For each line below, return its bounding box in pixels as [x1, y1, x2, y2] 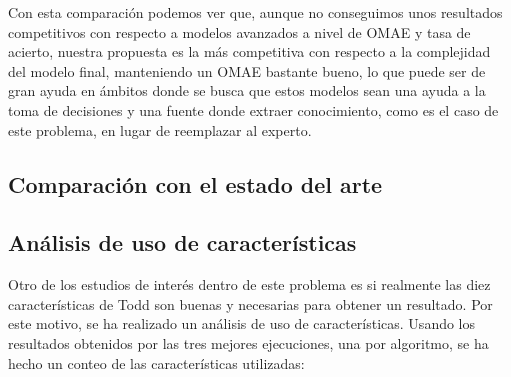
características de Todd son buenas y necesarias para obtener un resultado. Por [8, 293, 493, 314]
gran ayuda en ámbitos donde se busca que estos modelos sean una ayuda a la [8, 80, 486, 101]
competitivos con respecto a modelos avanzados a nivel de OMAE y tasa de [8, 21, 471, 42]
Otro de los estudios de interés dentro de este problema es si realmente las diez [8, 274, 491, 295]
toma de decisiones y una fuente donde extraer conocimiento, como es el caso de [8, 99, 499, 120]
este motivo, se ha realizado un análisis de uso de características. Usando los [8, 313, 476, 334]
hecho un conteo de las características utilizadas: [8, 352, 305, 373]
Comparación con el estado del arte [8, 168, 383, 199]
